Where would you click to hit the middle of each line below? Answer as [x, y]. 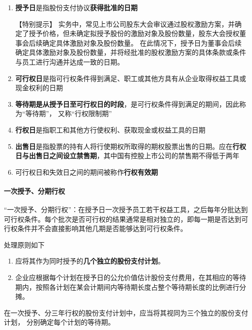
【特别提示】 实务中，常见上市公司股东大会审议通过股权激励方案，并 [125, 24]
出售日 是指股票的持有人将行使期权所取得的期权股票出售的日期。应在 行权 [131, 146]
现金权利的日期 [39, 88]
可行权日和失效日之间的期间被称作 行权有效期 [87, 172]
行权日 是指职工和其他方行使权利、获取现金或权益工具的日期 [110, 129]
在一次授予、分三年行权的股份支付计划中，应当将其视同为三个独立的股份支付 [126, 312]
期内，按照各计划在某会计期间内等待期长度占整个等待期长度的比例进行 [127, 287]
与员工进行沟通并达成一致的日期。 [70, 61]
